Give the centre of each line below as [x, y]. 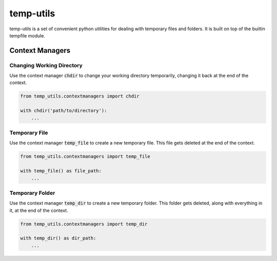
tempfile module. [27, 35]
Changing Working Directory [46, 65]
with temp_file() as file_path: [61, 171]
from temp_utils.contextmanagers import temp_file [85, 157]
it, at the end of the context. [39, 210]
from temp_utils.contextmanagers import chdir [80, 96]
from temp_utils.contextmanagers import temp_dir [84, 224]
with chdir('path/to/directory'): [64, 111]
